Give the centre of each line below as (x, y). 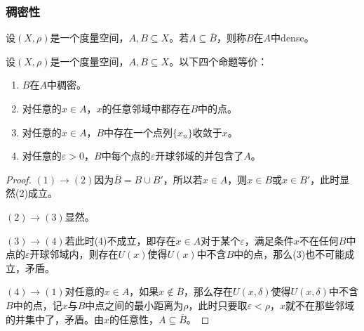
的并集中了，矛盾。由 (55, 319)
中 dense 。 (292, 38)
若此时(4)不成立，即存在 (120, 240)
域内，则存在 (89, 254)
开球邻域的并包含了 (200, 156)
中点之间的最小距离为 (134, 305)
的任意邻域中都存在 (146, 108)
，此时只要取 (218, 305)
